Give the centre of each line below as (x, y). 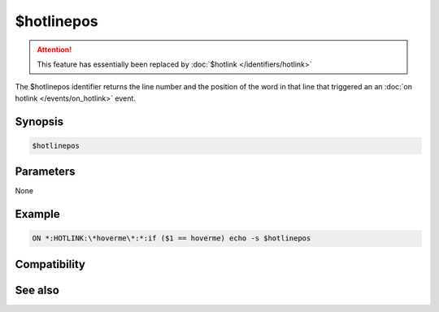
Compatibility (50, 264)
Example (37, 214)
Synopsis (39, 121)
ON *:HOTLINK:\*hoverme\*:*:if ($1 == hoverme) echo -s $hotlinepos (172, 238)
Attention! (54, 50)
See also (37, 290)
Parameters (45, 172)
